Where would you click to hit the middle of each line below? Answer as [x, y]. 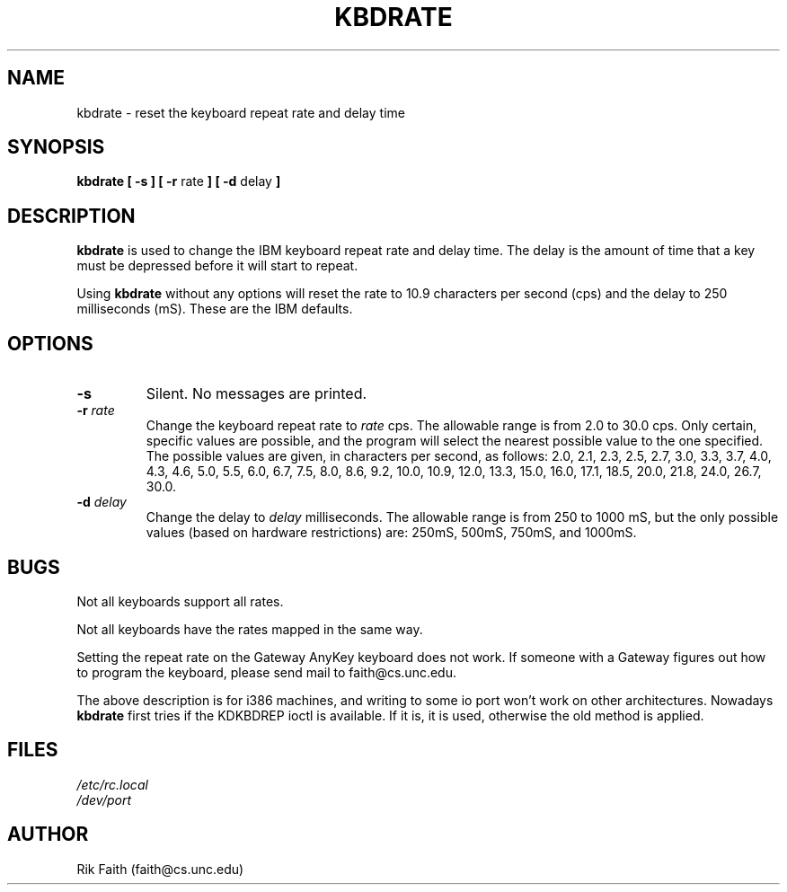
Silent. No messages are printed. [256, 394]
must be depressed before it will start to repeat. [217, 266]
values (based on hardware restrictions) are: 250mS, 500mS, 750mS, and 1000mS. [391, 533]
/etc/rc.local [112, 784]
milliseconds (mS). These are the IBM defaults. [215, 309]
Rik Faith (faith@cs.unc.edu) [160, 869]
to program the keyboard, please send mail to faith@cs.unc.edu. [266, 672]
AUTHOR [48, 835]
